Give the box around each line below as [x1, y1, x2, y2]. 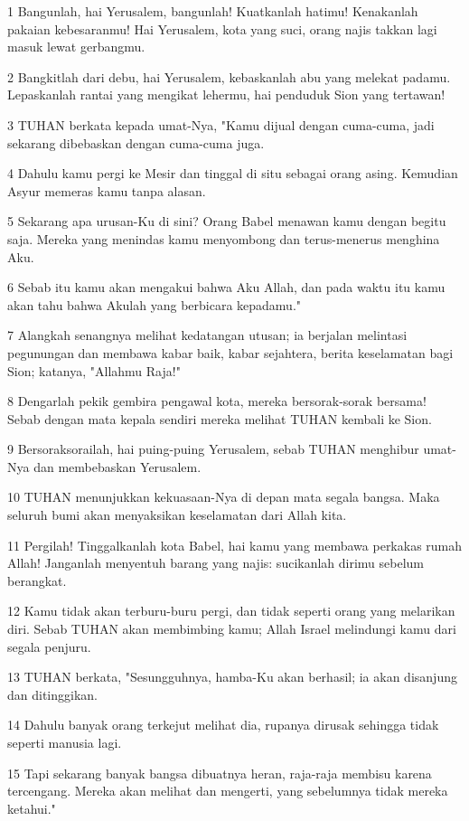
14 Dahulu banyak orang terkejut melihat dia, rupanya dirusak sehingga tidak [7, 715, 439, 734]
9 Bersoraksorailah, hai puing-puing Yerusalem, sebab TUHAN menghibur [7, 439, 419, 458]
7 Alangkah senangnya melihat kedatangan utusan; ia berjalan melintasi [7, 326, 408, 344]
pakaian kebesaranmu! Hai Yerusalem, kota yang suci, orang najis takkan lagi [7, 19, 437, 38]
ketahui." [7, 798, 56, 817]
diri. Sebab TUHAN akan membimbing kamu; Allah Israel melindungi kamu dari [7, 619, 456, 638]
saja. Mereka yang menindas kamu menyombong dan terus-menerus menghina [7, 229, 440, 248]
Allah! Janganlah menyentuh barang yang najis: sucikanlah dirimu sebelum [7, 553, 425, 572]
